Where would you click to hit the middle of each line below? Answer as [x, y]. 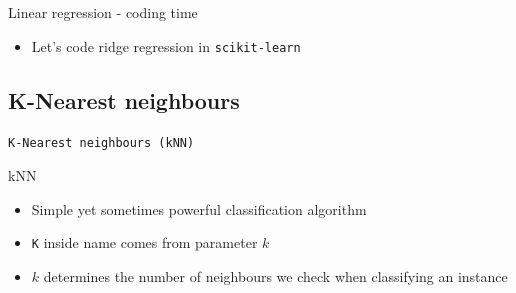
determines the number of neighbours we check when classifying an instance [275, 275]
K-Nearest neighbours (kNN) [101, 143]
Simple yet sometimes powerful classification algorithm [199, 208]
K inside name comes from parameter [144, 242]
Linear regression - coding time [103, 12]
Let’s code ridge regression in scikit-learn [166, 45]
